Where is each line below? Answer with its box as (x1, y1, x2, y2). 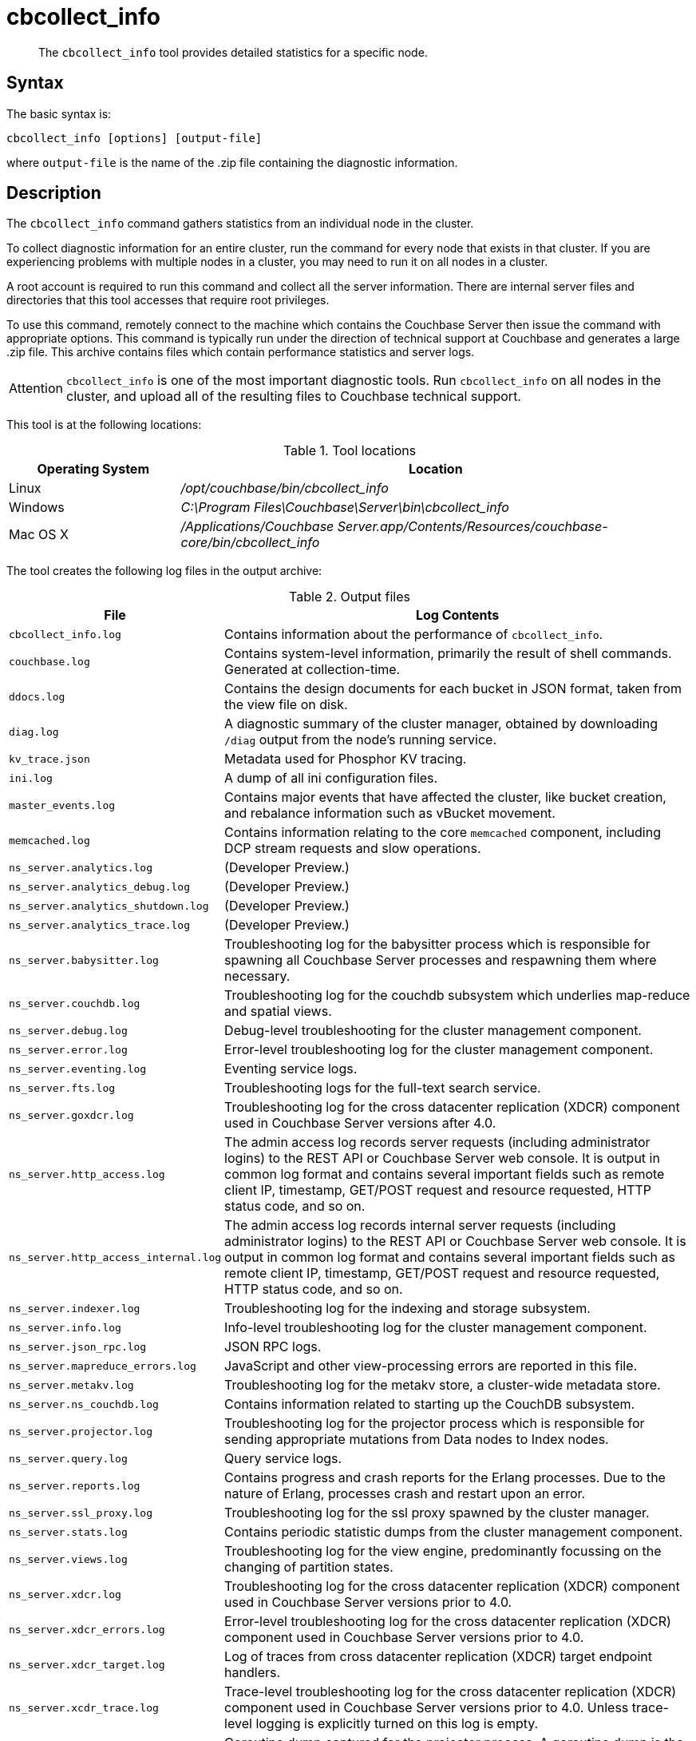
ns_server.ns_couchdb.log (9, 1398, 159, 1410)
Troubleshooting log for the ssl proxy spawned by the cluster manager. (224, 1505, 650, 1521)
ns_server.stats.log (9, 1525, 128, 1538)
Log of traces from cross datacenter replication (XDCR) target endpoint (224, 1648, 652, 1665)
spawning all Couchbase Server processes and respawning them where (224, 952, 657, 969)
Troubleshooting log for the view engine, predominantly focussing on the (224, 1543, 662, 1560)
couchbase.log (9, 655, 90, 668)
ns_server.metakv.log (9, 1378, 134, 1391)
